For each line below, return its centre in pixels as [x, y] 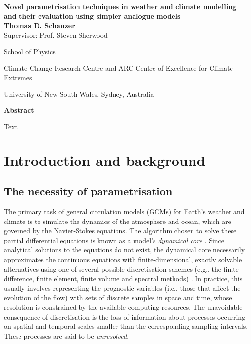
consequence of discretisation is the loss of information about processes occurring [125, 316]
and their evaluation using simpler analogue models [92, 16]
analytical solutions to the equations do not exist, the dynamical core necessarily [125, 250]
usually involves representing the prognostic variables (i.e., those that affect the [122, 288]
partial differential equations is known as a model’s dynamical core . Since [114, 240]
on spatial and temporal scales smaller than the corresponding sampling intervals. [126, 326]
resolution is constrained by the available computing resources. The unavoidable [123, 307]
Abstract [19, 110]
